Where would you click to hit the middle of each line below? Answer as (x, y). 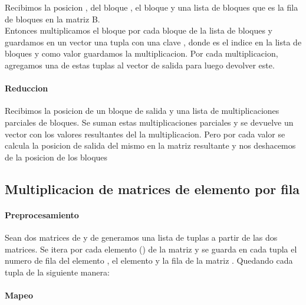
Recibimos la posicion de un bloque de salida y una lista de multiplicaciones (142, 111)
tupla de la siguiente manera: (57, 272)
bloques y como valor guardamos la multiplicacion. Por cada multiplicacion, (142, 53)
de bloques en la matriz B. (52, 19)
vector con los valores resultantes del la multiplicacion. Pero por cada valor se (145, 134)
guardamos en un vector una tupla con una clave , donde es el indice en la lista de (153, 42)
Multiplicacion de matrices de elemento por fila (152, 188)
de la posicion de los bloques (56, 157)
